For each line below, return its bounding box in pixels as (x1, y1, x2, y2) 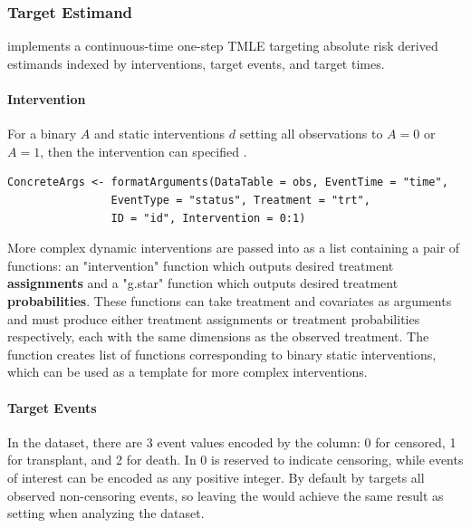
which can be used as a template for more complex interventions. (7, 362, 368, 381)
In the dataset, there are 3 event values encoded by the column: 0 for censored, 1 (7, 432, 457, 451)
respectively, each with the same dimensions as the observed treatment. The (7, 327, 429, 346)
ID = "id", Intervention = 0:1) (111, 211, 306, 225)
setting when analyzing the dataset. (7, 504, 205, 523)
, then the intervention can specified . (40, 141, 247, 160)
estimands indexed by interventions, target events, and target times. (7, 53, 385, 72)
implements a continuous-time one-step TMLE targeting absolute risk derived (7, 36, 438, 55)
